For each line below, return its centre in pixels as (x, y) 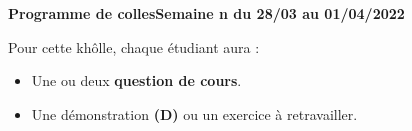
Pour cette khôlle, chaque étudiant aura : (134, 46)
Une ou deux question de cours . (136, 80)
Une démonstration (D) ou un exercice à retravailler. (194, 113)
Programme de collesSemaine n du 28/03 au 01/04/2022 (206, 13)
